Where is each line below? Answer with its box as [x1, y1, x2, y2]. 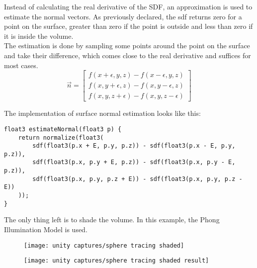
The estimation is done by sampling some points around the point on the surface [4, 40, 250, 51]
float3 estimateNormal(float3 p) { [4, 125, 122, 133]
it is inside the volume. [4, 30, 74, 41]
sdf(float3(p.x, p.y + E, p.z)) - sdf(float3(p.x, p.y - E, [32, 159, 236, 166]
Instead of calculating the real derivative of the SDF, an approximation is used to [4, 1, 253, 11]
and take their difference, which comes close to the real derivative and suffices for [4, 50, 251, 60]
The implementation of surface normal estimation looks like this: [4, 108, 201, 118]
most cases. [4, 60, 38, 70]
